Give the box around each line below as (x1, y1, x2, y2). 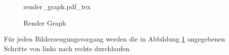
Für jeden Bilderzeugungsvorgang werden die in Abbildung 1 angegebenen (4, 34, 225, 44)
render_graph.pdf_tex (23, 1, 91, 11)
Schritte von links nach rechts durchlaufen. (4, 43, 132, 53)
